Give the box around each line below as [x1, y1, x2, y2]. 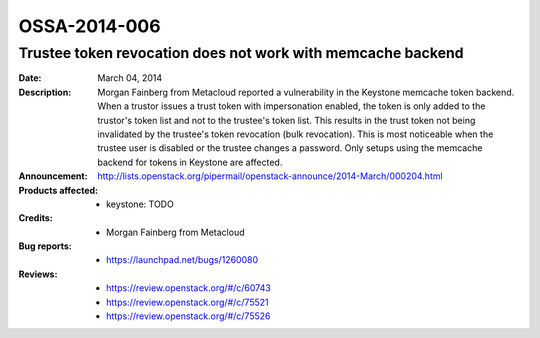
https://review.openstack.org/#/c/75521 [106, 296, 269, 308]
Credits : [18, 212, 54, 224]
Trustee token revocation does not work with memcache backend [18, 44, 464, 62]
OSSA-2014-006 [18, 15, 161, 37]
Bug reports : [18, 240, 72, 252]
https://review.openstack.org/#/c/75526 [106, 310, 271, 322]
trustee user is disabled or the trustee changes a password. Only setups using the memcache [97, 142, 483, 154]
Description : [18, 86, 72, 98]
